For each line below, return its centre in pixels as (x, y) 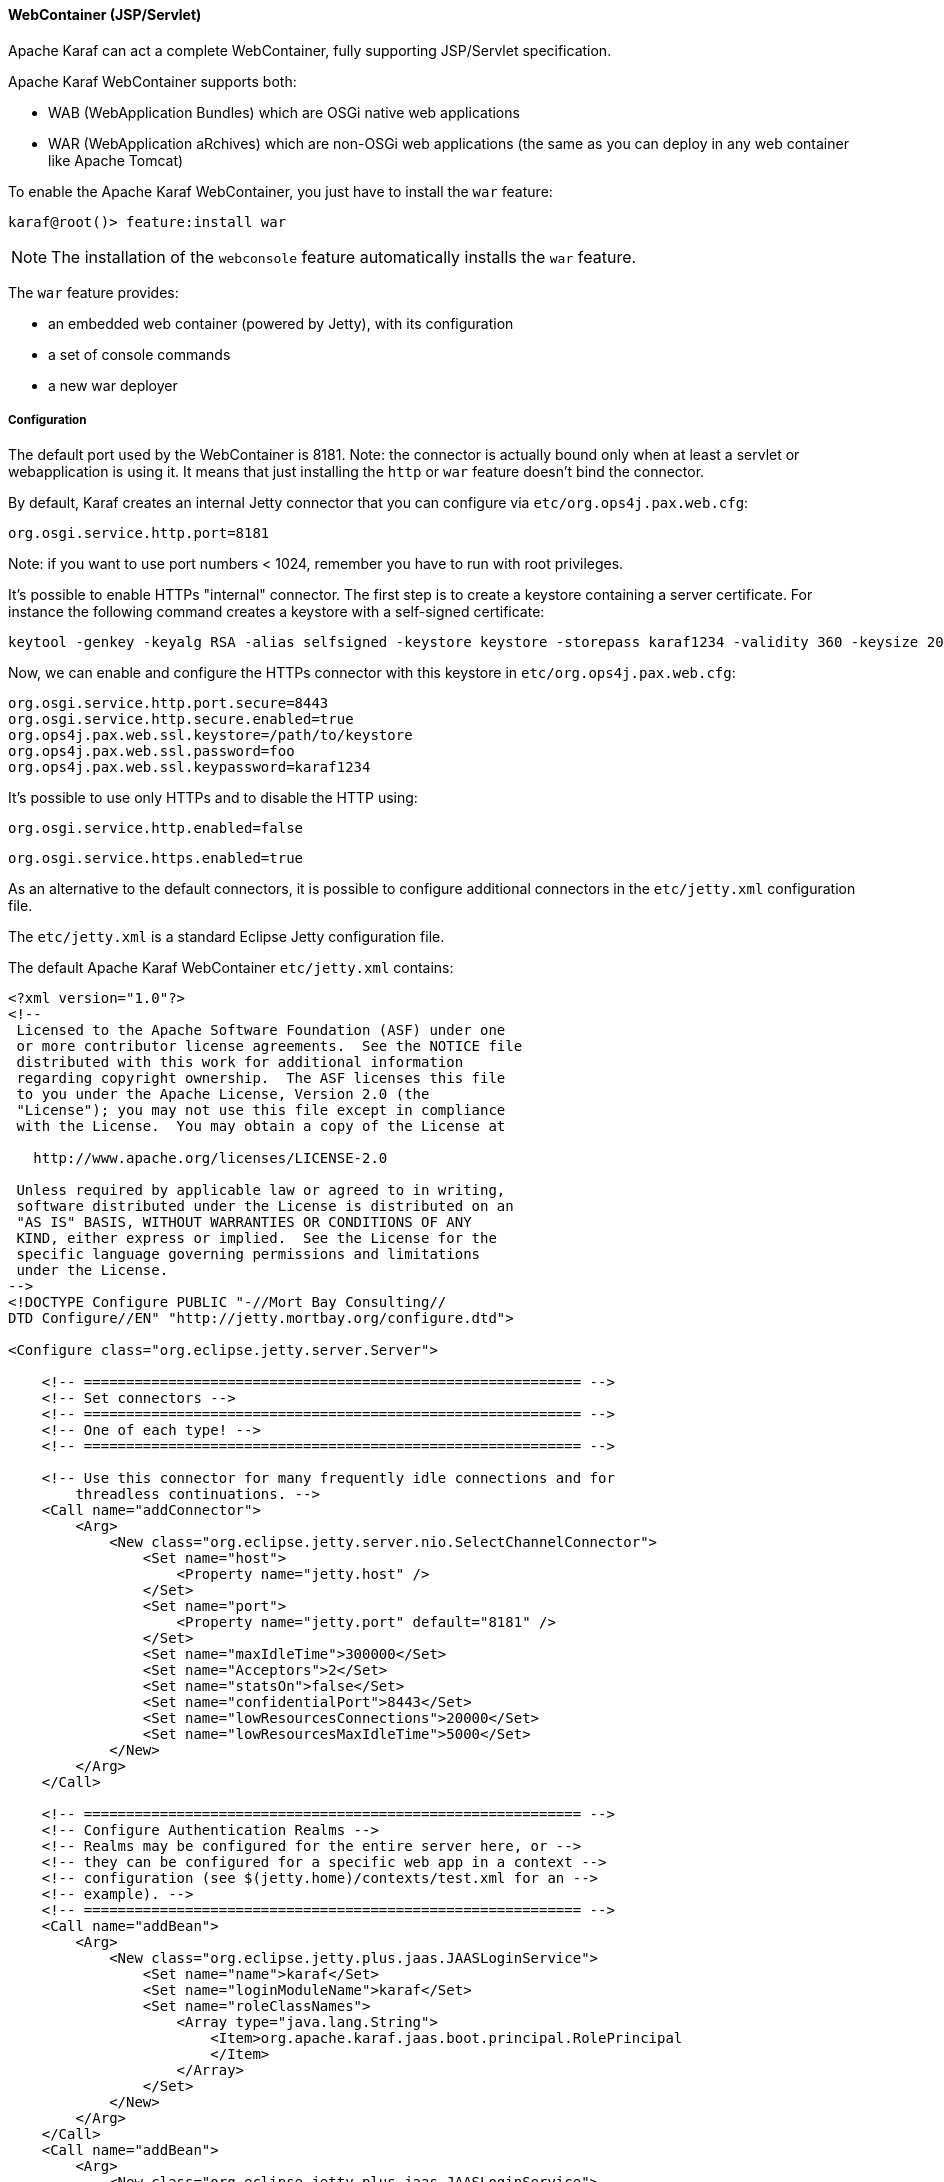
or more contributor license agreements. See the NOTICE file (269, 1046)
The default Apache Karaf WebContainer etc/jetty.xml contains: (231, 968)
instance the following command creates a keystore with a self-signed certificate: (276, 612)
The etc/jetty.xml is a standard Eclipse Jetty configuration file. (226, 937)
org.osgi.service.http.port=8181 (139, 533)
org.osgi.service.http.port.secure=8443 (168, 703)
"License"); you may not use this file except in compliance (261, 1110)
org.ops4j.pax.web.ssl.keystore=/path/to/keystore (210, 735)
